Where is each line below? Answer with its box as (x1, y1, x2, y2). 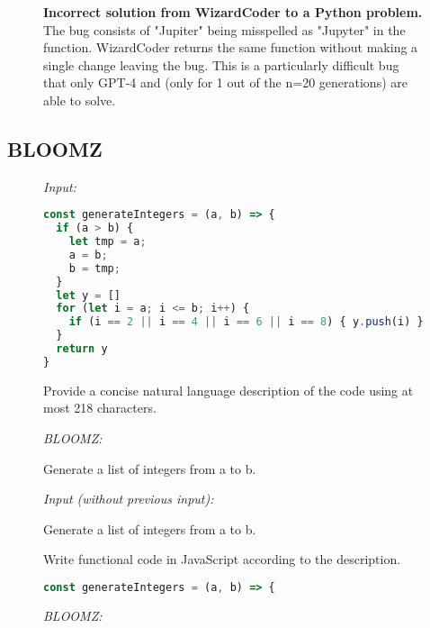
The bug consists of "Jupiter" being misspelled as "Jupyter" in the (43, 20, 406, 39)
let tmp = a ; (68, 235, 147, 249)
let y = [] (56, 288, 121, 302)
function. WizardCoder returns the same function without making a (43, 38, 418, 57)
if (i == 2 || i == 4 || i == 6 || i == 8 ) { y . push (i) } (68, 315, 424, 329)
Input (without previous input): (43, 489, 214, 508)
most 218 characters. (43, 398, 157, 417)
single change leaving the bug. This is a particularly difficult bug (43, 55, 399, 74)
